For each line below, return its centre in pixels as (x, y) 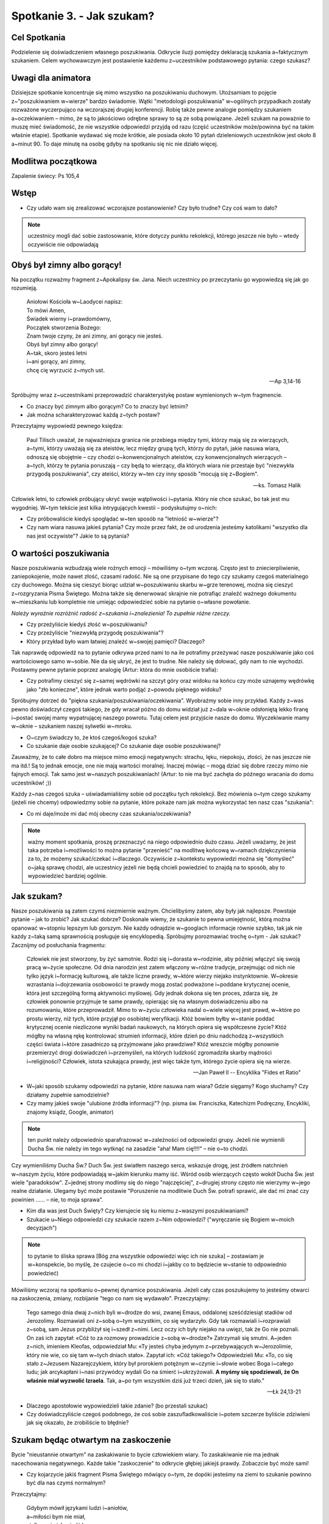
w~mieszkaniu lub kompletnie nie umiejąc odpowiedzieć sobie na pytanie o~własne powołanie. (131, 602)
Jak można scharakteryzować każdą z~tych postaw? (93, 415)
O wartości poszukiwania (60, 553)
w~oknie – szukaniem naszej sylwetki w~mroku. (72, 726)
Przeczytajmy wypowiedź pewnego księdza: (67, 426)
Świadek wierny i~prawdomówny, (69, 319)
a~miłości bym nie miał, (56, 1516)
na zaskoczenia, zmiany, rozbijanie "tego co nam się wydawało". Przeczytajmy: (111, 1298)
